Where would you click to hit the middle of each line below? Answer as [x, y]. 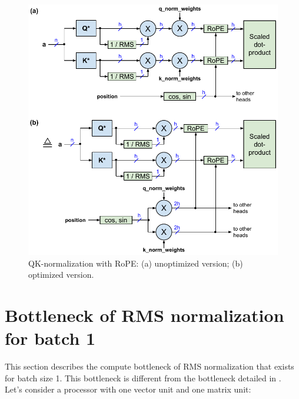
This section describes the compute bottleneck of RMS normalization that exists [149, 366]
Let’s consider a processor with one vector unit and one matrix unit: [128, 389]
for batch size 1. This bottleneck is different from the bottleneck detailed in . [143, 378]
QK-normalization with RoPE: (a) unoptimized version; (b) [136, 263]
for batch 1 [50, 338]
